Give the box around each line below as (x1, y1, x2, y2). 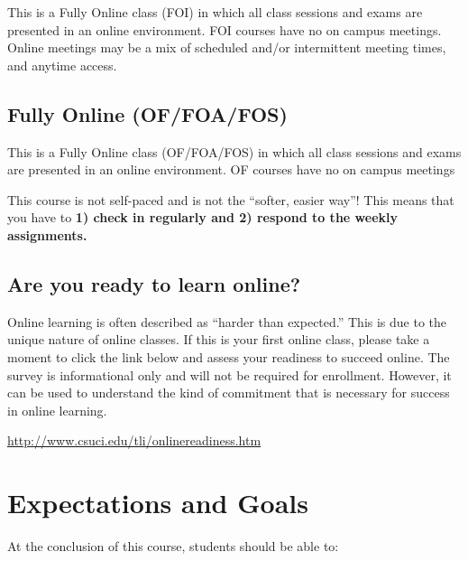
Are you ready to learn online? (7, 269, 301, 297)
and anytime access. (7, 55, 117, 74)
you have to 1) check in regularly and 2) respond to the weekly (7, 208, 398, 227)
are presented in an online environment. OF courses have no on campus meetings (7, 160, 455, 179)
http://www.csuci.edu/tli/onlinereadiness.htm (7, 431, 262, 450)
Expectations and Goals (7, 484, 308, 521)
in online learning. (7, 400, 107, 419)
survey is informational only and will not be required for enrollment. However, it (7, 365, 452, 384)
